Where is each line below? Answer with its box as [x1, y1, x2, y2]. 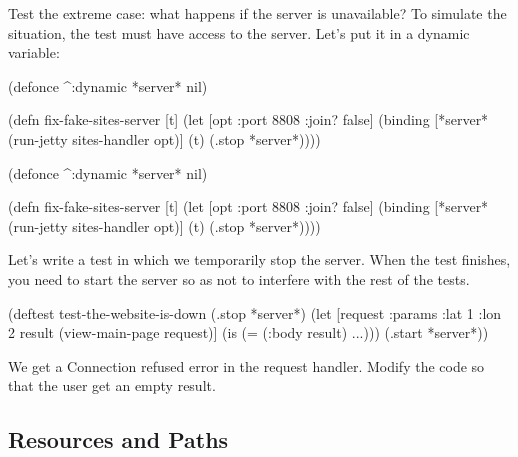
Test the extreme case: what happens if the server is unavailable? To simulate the [8, 3, 507, 23]
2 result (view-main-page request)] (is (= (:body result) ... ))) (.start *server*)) [8, 322, 489, 343]
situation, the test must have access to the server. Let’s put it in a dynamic [8, 22, 470, 43]
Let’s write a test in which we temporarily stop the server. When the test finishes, [8, 249, 511, 270]
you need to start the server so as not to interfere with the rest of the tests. [8, 268, 470, 289]
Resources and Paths [8, 424, 229, 455]
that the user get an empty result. [8, 375, 216, 396]
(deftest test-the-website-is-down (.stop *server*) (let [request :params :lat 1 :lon [8, 302, 502, 323]
